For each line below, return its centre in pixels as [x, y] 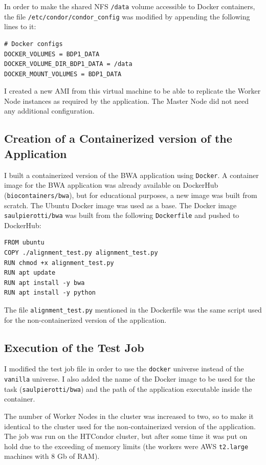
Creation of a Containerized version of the [118, 138]
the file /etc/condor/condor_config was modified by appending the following [127, 16]
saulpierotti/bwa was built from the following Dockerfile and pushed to [122, 215]
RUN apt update [30, 273]
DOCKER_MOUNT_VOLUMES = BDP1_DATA [63, 74]
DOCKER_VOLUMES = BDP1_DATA [52, 54]
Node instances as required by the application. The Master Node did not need [126, 101]
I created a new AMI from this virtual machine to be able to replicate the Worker [132, 91]
